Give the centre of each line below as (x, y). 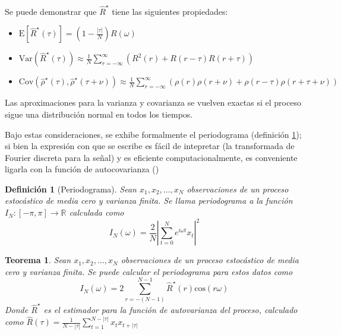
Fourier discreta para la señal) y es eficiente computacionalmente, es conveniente (151, 157)
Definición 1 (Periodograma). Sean (71, 189)
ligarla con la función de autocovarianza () (82, 169)
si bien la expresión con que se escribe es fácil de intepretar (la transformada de (150, 146)
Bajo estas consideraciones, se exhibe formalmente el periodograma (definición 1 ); (153, 134)
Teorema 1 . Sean (38, 260)
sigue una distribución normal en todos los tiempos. (99, 114)
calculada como (97, 212)
